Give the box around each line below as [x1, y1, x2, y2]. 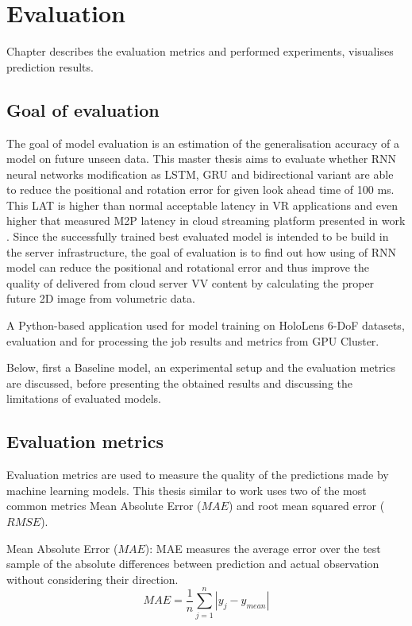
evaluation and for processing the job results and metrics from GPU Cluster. [6, 332, 379, 349]
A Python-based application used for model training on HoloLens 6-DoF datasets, [6, 317, 405, 334]
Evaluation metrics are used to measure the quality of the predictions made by [6, 466, 389, 483]
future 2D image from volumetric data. [6, 290, 195, 307]
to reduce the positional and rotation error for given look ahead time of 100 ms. [6, 181, 395, 198]
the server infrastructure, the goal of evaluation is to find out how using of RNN [6, 243, 397, 260]
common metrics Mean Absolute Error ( [6, 497, 202, 514]
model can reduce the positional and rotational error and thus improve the [6, 259, 369, 276]
